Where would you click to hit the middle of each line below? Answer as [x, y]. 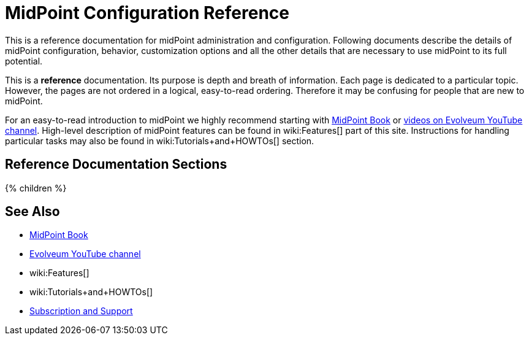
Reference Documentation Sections [116, 164]
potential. [24, 61]
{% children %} [36, 188]
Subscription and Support [81, 311]
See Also [32, 212]
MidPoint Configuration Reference [147, 13]
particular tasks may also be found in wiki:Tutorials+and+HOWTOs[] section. [160, 141]
